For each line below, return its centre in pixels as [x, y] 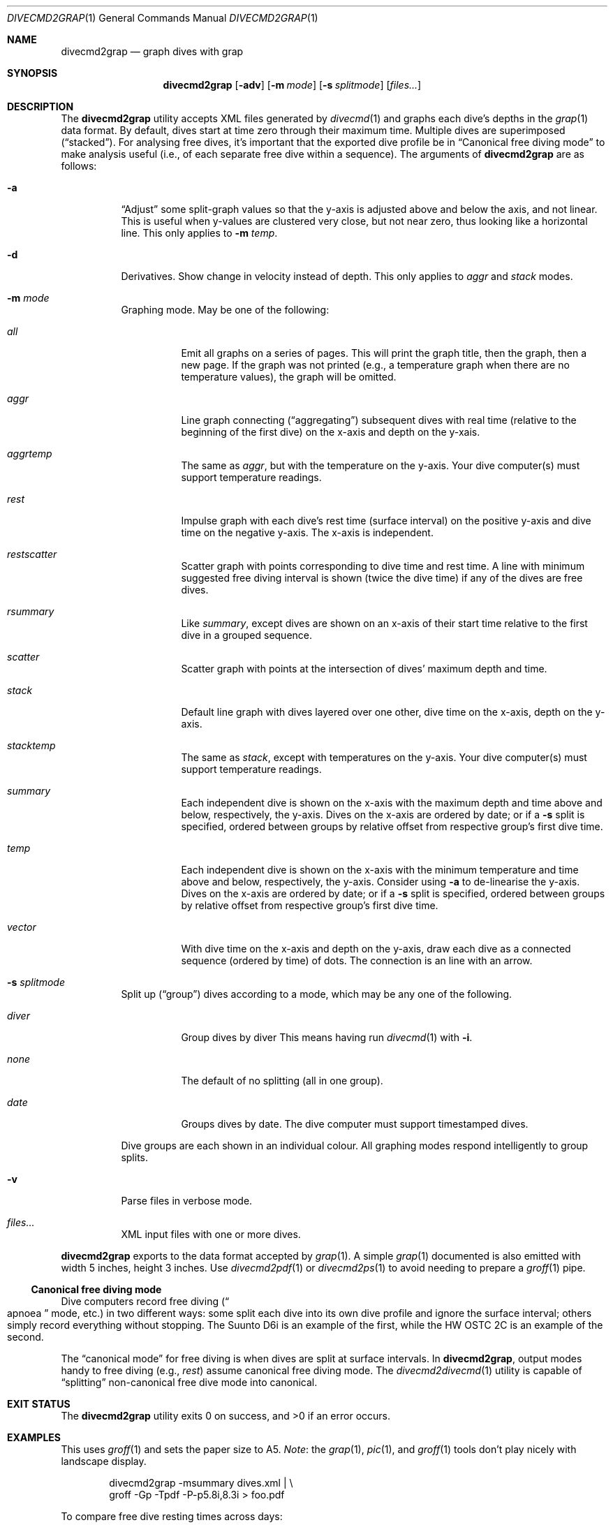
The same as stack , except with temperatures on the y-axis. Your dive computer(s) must [384, 757]
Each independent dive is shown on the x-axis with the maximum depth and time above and [392, 803]
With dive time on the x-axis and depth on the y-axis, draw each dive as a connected [376, 949]
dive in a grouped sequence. [247, 635]
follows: [79, 166]
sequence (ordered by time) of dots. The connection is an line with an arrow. [357, 960]
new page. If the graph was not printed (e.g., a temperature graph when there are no [375, 365]
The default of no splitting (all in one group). [282, 1081]
